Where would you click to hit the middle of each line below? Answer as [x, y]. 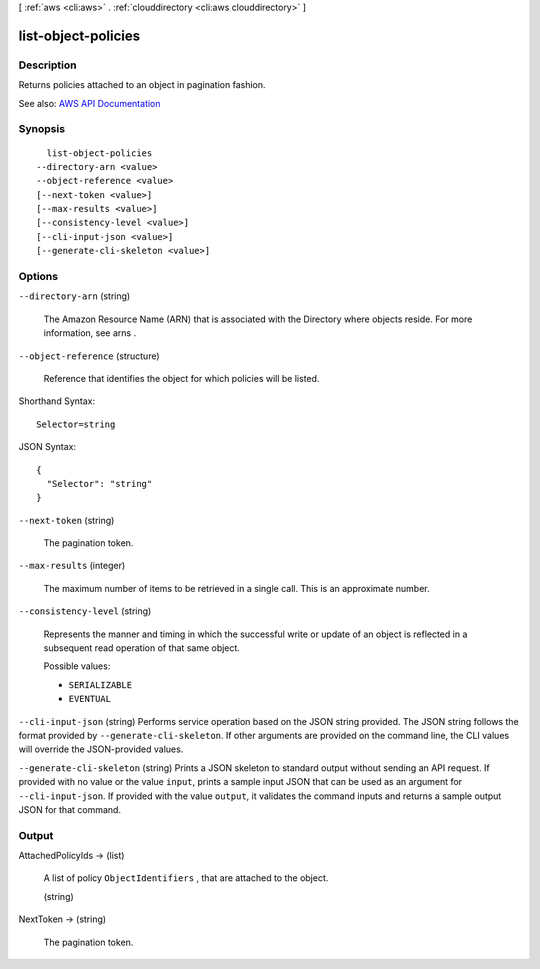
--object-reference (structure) [89, 356]
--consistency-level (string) [85, 611]
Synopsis [41, 129]
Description [47, 65]
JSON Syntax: [47, 447]
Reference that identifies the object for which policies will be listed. [181, 378]
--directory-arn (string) [74, 296]
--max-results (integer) [72, 566]
